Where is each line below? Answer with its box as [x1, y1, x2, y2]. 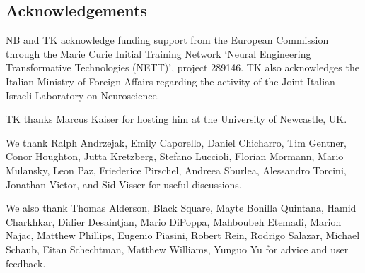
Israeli [6, 87, 33, 102]
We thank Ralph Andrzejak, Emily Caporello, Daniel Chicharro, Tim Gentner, [6, 135, 347, 150]
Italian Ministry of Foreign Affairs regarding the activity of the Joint [6, 73, 304, 88]
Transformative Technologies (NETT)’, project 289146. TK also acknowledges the [6, 60, 359, 75]
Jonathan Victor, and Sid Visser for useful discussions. [6, 176, 242, 191]
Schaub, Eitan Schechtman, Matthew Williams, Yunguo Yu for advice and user [6, 241, 349, 256]
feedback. [6, 255, 46, 270]
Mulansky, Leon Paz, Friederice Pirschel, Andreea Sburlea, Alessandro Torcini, [6, 162, 347, 177]
